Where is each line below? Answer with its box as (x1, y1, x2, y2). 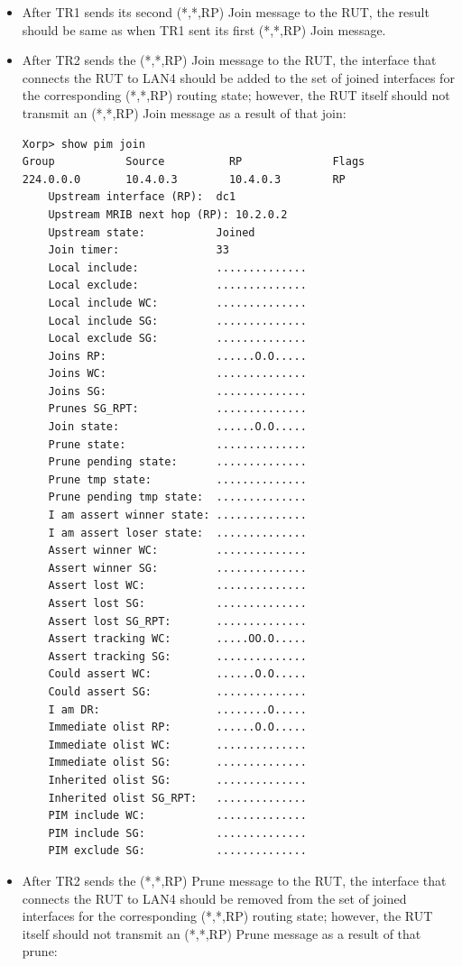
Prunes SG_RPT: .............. (48, 402, 307, 416)
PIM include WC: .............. (48, 809, 307, 823)
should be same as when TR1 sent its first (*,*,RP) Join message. (22, 20, 386, 39)
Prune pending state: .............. (48, 455, 307, 469)
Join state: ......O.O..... (48, 420, 307, 434)
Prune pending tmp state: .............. (48, 491, 307, 504)
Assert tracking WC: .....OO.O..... (48, 632, 307, 646)
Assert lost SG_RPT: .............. (48, 614, 307, 628)
